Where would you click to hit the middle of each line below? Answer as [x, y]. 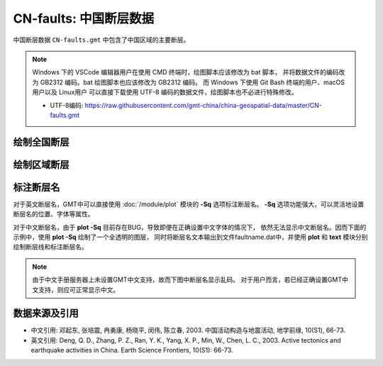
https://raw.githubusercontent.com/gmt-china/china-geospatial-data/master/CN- [203, 105]
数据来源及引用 [46, 313]
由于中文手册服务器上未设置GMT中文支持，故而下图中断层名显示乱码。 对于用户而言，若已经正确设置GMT [187, 279]
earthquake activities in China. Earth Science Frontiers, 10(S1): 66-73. [132, 350]
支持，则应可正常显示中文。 [79, 289]
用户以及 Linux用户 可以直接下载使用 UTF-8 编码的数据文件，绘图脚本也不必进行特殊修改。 [165, 92]
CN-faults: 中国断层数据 [84, 18]
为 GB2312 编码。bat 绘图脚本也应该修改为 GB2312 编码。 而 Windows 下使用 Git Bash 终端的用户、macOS [189, 82]
